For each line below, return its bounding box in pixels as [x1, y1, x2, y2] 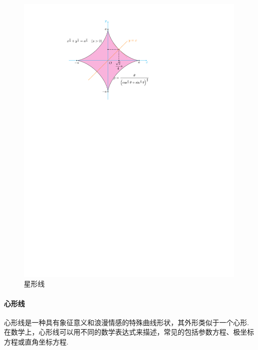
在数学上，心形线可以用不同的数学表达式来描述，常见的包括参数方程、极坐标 [4, 327, 254, 337]
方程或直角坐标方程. [4, 337, 68, 347]
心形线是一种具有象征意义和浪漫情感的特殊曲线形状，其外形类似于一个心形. [4, 317, 249, 327]
